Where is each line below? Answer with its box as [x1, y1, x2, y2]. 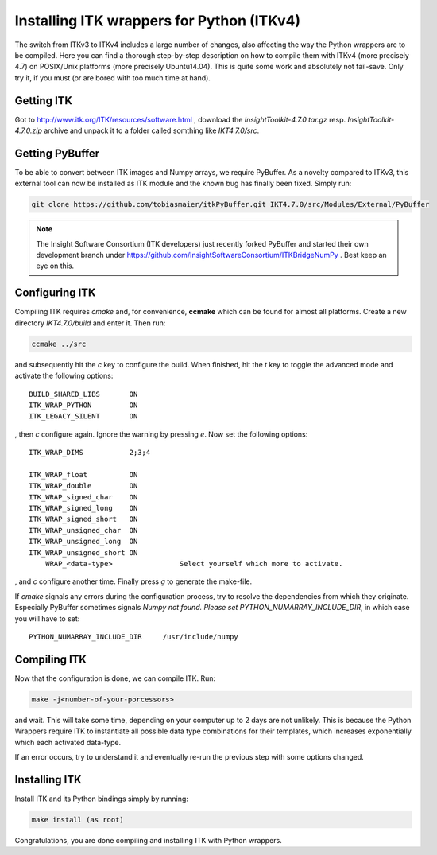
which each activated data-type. [14, 737, 122, 747]
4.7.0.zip [14, 126, 43, 135]
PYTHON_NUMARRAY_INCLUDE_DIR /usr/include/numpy [29, 632, 238, 641]
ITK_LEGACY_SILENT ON [29, 412, 138, 421]
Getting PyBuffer [14, 146, 100, 160]
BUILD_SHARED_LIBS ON [29, 390, 138, 398]
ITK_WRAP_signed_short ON [29, 515, 138, 524]
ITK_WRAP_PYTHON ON [29, 400, 138, 410]
